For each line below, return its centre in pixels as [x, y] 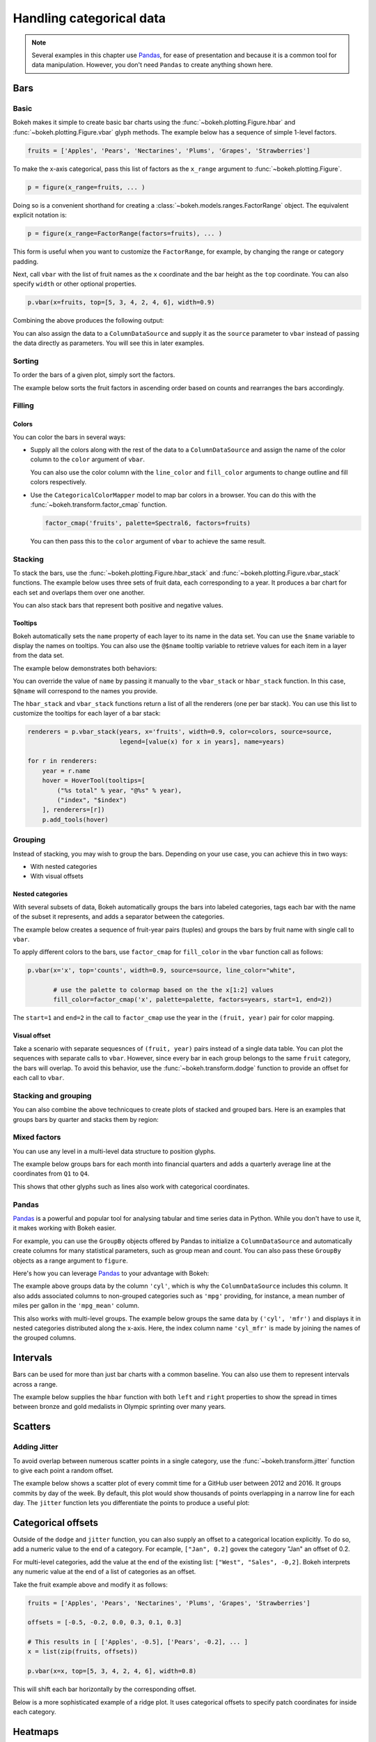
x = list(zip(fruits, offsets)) [83, 1652]
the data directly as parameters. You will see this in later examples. [109, 343]
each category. [34, 1712]
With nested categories [64, 866]
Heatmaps [36, 1732]
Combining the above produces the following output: [88, 321]
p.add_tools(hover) [76, 819]
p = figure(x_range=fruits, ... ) [86, 187]
